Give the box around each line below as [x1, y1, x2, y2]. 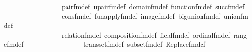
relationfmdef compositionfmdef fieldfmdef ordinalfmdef [61, 29, 230, 39]
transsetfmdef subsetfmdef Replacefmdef [84, 39, 206, 49]
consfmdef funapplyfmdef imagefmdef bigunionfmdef [61, 11, 220, 21]
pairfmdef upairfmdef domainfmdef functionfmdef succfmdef [61, 1, 245, 11]
